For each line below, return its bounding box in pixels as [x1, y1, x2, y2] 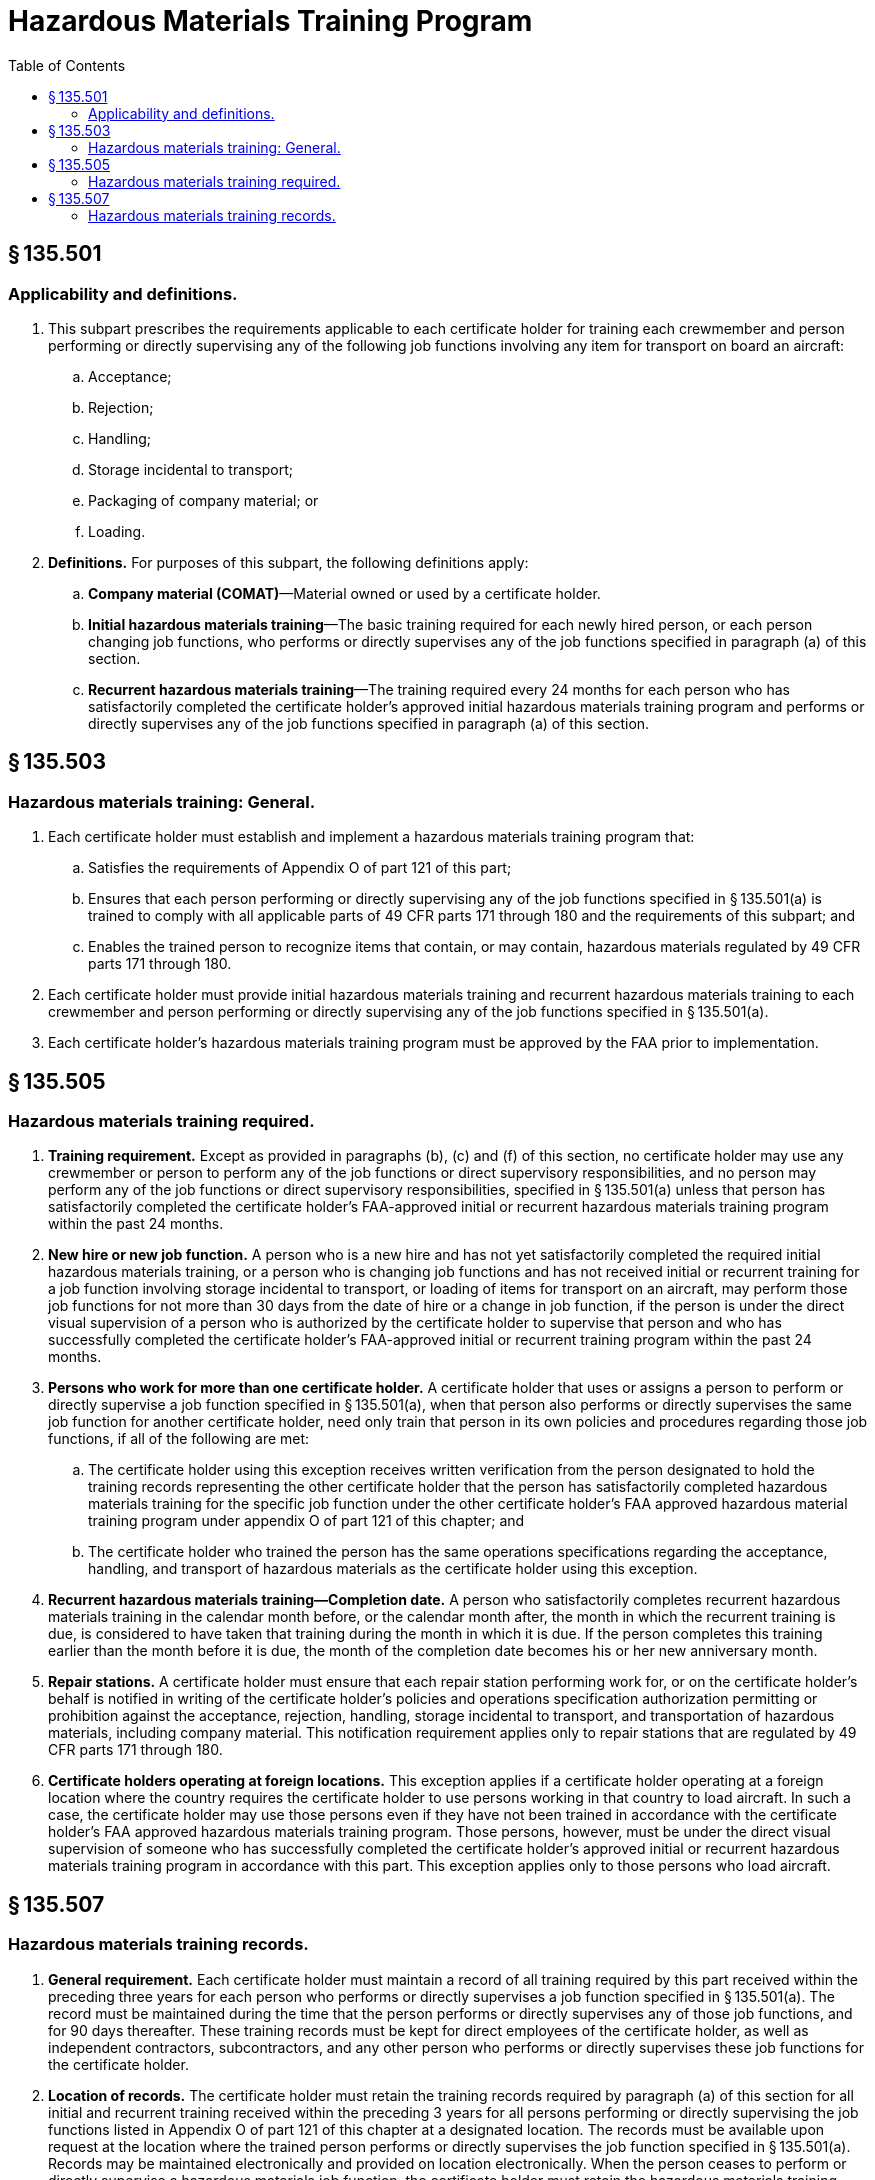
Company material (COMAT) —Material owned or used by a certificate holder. [88, 584, 601, 602]
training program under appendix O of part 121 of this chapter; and [88, 1512, 525, 1530]
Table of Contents [8, 56, 126, 74]
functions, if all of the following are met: [48, 1430, 310, 1448]
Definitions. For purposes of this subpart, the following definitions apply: [48, 553, 529, 571]
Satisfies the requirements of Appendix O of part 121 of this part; [88, 859, 512, 877]
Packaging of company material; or [88, 491, 319, 509]
